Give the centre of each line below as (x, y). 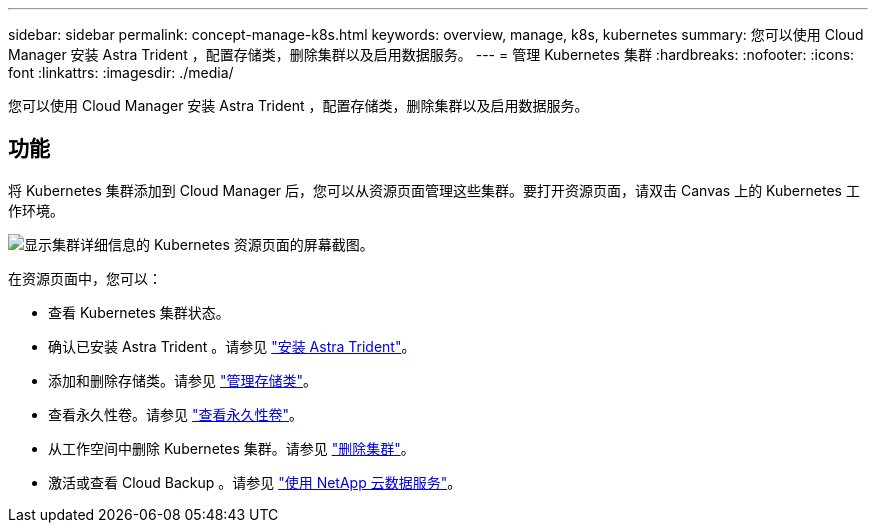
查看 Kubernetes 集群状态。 (139, 312)
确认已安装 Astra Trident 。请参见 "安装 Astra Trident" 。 (232, 346)
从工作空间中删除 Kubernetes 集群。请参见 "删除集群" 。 (231, 448)
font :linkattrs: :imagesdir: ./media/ (121, 72)
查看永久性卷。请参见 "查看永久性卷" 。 (175, 414)
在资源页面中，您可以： (85, 278)
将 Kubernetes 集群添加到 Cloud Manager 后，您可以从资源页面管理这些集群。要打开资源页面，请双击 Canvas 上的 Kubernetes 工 (434, 190)
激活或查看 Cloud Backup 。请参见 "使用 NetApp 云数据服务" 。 (255, 482)
